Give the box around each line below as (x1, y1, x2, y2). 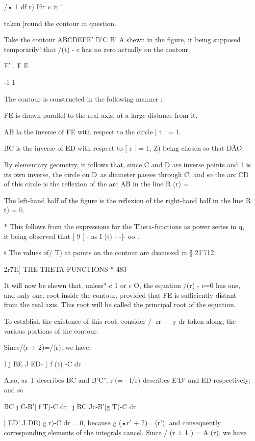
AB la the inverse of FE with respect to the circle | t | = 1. (4, 126, 181, 136)
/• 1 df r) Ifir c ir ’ (4, 1, 62, 11)
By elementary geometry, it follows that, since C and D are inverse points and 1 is (4, 159, 251, 169)
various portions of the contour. (4, 325, 99, 336)
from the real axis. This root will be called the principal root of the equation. (4, 299, 236, 310)
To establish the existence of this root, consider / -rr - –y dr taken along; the (4, 316, 236, 326)
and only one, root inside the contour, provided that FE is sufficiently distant (4, 289, 237, 300)
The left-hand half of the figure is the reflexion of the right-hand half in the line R (4, 195, 251, 205)
